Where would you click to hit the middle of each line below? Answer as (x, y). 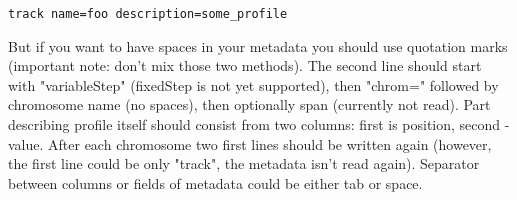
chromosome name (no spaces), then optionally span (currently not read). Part (249, 104)
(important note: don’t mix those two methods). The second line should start (245, 65)
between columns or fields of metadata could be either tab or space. (215, 182)
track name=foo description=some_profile (148, 14)
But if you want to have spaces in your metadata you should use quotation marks (258, 45)
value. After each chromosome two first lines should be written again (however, (250, 143)
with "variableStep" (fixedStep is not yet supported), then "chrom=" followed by (253, 84)
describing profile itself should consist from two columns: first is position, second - (259, 124)
